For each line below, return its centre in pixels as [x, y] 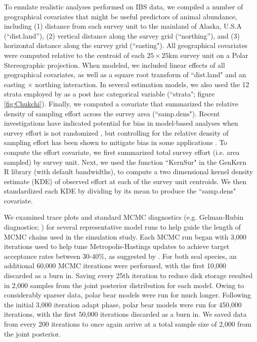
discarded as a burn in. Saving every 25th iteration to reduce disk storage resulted [128, 275]
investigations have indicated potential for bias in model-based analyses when [121, 123]
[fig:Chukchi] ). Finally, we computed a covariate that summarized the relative [121, 103]
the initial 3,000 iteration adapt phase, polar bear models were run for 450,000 [123, 304]
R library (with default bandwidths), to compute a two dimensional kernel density [128, 171]
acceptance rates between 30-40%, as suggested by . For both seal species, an [120, 256]
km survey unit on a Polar [208, 55]
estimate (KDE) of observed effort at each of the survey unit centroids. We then [125, 181]
